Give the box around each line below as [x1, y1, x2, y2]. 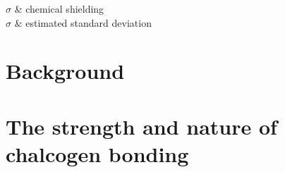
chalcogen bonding [6, 139, 189, 168]
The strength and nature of [6, 111, 277, 140]
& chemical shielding [14, 1, 104, 16]
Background [6, 56, 125, 85]
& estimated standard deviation [14, 15, 152, 30]
